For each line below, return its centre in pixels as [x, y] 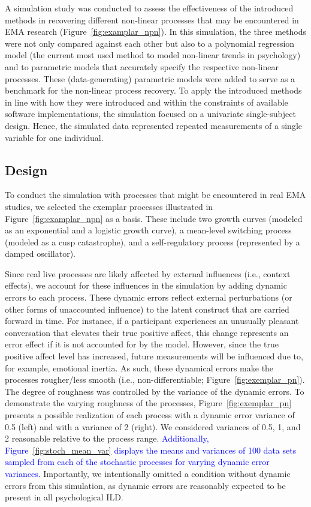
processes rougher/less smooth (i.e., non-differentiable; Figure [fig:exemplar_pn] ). [155, 379]
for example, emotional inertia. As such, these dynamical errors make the [139, 367]
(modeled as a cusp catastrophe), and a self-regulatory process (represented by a [153, 241]
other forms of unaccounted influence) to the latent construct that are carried [147, 309]
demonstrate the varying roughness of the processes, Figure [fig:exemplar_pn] [148, 403]
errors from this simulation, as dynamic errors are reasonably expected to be [145, 485]
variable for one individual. [54, 137]
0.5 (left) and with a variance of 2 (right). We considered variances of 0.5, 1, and [153, 426]
